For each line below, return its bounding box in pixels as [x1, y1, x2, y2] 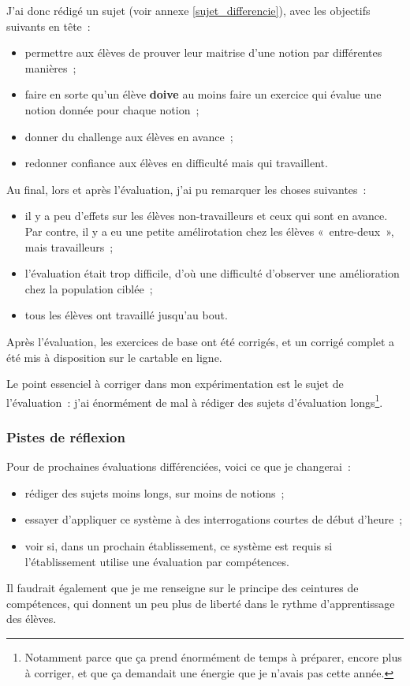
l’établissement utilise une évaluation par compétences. [24, 553, 289, 569]
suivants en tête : [6, 17, 91, 34]
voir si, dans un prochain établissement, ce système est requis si [24, 537, 333, 554]
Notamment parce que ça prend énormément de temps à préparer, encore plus [24, 648, 402, 665]
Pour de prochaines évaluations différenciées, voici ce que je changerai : [6, 458, 351, 475]
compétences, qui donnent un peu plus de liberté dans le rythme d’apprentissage [6, 595, 395, 611]
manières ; [24, 59, 76, 76]
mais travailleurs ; [24, 238, 114, 255]
